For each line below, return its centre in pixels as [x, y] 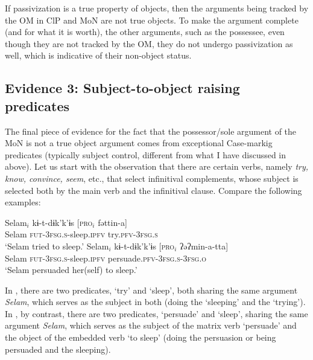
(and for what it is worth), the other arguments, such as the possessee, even [145, 32]
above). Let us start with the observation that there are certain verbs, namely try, [157, 166]
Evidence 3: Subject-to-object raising [122, 88]
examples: [23, 202]
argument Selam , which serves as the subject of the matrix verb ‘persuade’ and [151, 325]
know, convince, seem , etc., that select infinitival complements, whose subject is [152, 178]
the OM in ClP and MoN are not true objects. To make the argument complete [152, 20]
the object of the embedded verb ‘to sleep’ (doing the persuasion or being [141, 337]
